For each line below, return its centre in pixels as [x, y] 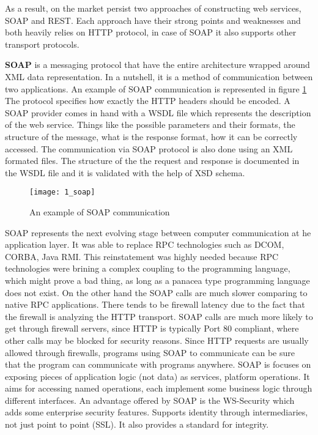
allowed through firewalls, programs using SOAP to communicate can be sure [150, 352]
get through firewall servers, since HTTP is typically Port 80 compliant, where [152, 328]
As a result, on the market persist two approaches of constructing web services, [153, 8]
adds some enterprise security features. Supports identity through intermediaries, [157, 412]
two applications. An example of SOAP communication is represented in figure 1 [156, 88]
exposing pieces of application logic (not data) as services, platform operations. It [157, 376]
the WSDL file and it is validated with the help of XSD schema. [125, 172]
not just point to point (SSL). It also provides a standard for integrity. [137, 424]
